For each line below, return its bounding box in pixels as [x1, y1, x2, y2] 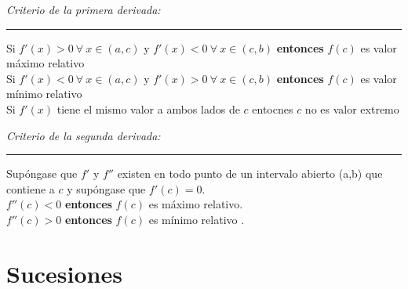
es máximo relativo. [148, 196, 243, 212]
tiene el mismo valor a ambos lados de [56, 100, 240, 117]
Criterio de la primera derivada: [6, 2, 161, 17]
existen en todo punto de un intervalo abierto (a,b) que [117, 165, 383, 182]
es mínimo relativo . [148, 211, 245, 227]
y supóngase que [67, 180, 146, 197]
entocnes [252, 100, 293, 117]
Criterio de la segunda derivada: [6, 127, 161, 143]
